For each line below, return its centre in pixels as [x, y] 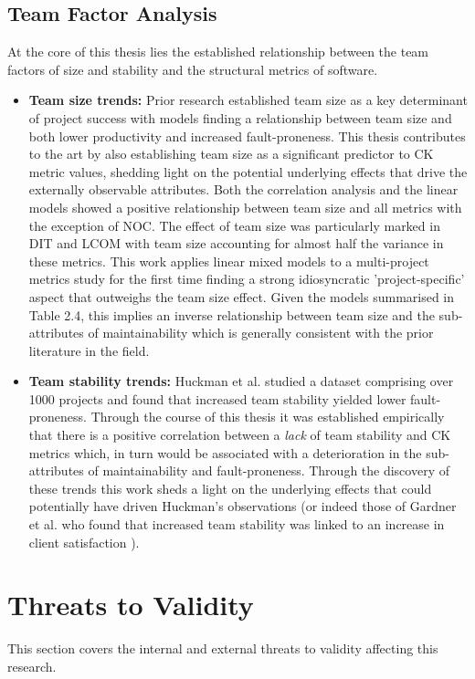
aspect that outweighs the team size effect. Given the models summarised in [242, 296]
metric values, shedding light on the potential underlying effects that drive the [248, 171]
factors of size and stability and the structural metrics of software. [193, 69]
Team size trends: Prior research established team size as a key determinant [248, 100]
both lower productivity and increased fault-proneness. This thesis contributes [247, 136]
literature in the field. [89, 350]
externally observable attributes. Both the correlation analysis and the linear [243, 189]
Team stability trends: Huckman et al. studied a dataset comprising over [241, 381]
